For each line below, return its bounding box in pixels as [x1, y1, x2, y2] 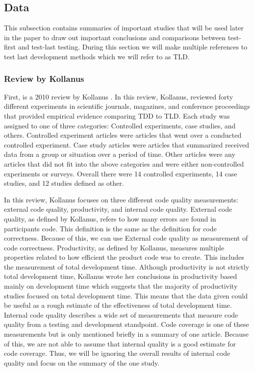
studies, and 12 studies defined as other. [4, 178, 124, 188]
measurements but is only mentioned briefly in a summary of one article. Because [4, 329, 249, 339]
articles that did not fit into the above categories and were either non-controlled [4, 158, 244, 169]
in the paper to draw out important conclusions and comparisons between [4, 32, 226, 42]
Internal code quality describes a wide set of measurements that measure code [4, 309, 238, 320]
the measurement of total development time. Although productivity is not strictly [4, 261, 250, 272]
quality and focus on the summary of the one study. [4, 357, 160, 368]
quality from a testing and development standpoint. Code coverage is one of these [4, 319, 249, 329]
